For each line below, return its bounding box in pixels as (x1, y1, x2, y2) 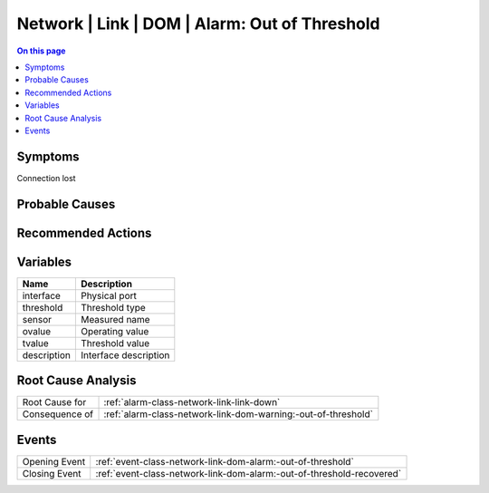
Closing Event (22, 467, 81, 479)
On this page (16, 45, 66, 56)
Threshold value (80, 336, 150, 349)
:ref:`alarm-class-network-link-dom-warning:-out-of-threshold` (103, 408, 373, 420)
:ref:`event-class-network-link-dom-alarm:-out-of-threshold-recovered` (95, 467, 402, 479)
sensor (22, 313, 53, 325)
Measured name (80, 313, 150, 325)
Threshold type (80, 301, 147, 314)
